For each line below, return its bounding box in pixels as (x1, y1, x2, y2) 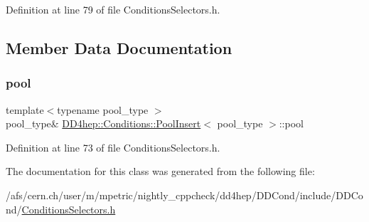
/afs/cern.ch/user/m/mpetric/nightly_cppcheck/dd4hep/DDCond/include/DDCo (6, 187, 363, 202)
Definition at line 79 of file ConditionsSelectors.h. (6, 2, 220, 16)
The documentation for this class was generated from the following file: (6, 164, 315, 179)
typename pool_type (57, 102, 149, 117)
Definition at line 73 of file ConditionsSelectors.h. (6, 139, 220, 154)
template (6, 102, 44, 117)
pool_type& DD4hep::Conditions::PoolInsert (6, 116, 201, 131)
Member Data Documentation (6, 36, 232, 58)
